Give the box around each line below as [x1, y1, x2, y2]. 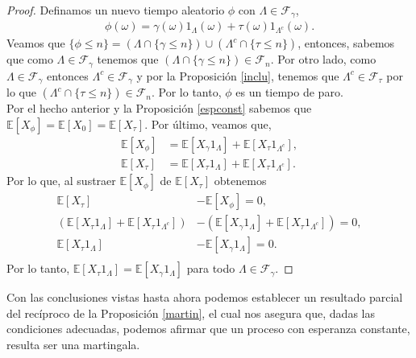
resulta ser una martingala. [6, 335, 140, 352]
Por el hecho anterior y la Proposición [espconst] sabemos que [6, 100, 312, 117]
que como [6, 51, 53, 68]
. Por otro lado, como [270, 51, 376, 68]
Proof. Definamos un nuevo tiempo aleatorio [6, 2, 225, 18]
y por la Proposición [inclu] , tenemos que [136, 67, 339, 84]
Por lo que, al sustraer [6, 172, 116, 189]
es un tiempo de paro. [235, 84, 343, 101]
